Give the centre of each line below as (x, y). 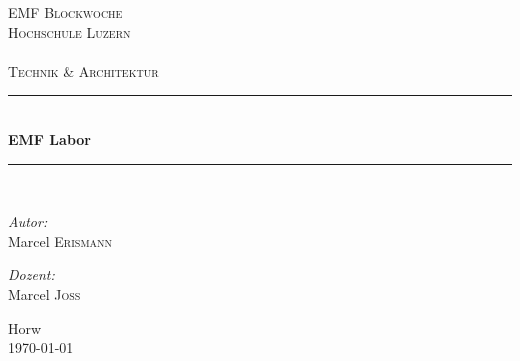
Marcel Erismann (60, 240)
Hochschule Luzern (69, 31)
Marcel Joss (44, 293)
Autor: (28, 221)
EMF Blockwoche (65, 12)
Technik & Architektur (83, 70)
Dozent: (31, 274)
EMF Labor (49, 138)
